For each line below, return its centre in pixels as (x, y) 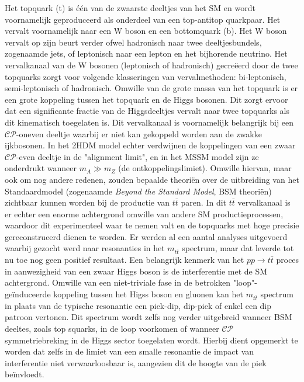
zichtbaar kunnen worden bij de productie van (87, 202)
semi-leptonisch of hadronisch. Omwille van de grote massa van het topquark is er (151, 88)
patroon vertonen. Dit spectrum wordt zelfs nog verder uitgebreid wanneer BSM (148, 317)
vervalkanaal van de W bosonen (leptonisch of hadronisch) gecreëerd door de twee (151, 65)
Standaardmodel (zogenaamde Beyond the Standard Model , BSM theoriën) (138, 191)
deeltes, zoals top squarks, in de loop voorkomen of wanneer (112, 328)
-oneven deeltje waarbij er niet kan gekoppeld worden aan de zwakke (139, 133)
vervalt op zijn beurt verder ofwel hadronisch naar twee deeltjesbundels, (133, 42)
